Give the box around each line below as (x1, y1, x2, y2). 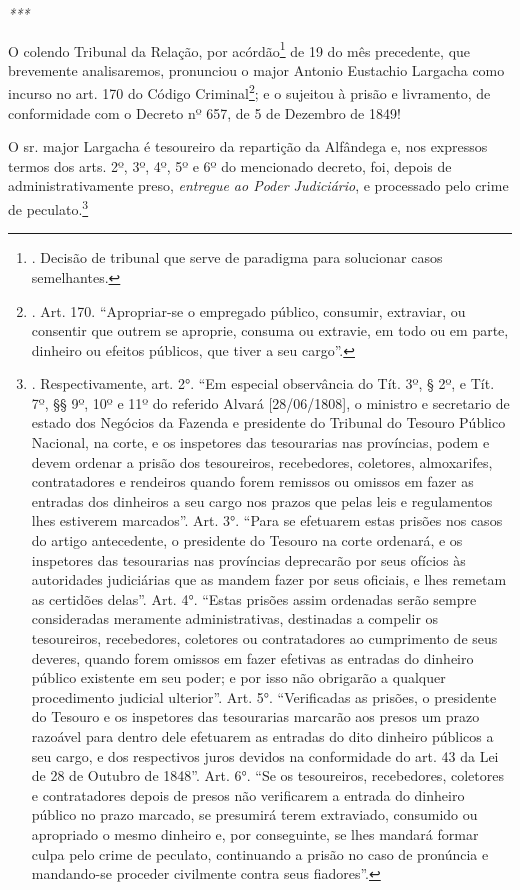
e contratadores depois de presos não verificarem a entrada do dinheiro (31, 784, 465, 805)
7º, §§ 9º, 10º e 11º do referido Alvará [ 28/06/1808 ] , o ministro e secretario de (31, 392, 510, 413)
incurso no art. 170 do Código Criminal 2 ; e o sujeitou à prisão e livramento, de (8, 80, 491, 104)
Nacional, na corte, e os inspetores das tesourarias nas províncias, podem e (31, 432, 490, 453)
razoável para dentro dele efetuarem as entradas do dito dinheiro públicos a (31, 725, 494, 746)
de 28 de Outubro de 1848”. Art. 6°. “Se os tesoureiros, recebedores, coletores (31, 765, 504, 786)
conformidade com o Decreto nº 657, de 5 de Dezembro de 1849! (8, 102, 401, 123)
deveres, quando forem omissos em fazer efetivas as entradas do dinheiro (31, 647, 474, 668)
